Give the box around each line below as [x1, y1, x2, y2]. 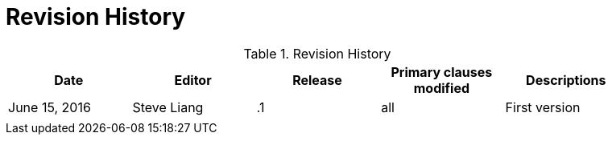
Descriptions [526, 71, 606, 88]
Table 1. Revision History [243, 45, 391, 62]
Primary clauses [391, 63, 493, 80]
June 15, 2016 [8, 99, 91, 115]
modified [413, 79, 470, 96]
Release [292, 71, 342, 88]
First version [505, 99, 581, 115]
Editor [174, 71, 212, 88]
